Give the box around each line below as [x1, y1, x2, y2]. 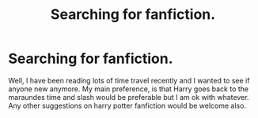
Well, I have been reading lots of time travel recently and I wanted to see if [8, 76, 250, 85]
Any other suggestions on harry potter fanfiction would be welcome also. [8, 101, 247, 110]
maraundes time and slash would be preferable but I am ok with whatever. [8, 92, 249, 101]
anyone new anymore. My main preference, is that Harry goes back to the [8, 84, 249, 94]
